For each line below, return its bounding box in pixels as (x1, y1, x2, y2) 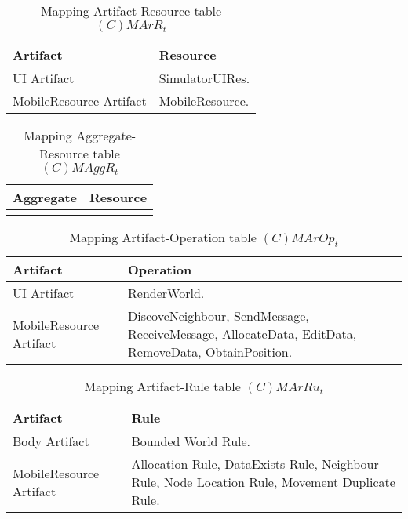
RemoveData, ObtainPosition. (128, 343, 293, 361)
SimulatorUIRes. (158, 69, 250, 87)
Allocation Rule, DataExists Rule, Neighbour (131, 455, 379, 474)
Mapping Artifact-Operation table (69, 228, 257, 246)
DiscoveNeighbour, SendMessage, (128, 307, 309, 325)
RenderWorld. (128, 284, 205, 303)
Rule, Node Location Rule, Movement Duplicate (131, 473, 395, 492)
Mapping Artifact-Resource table (40, 2, 222, 20)
